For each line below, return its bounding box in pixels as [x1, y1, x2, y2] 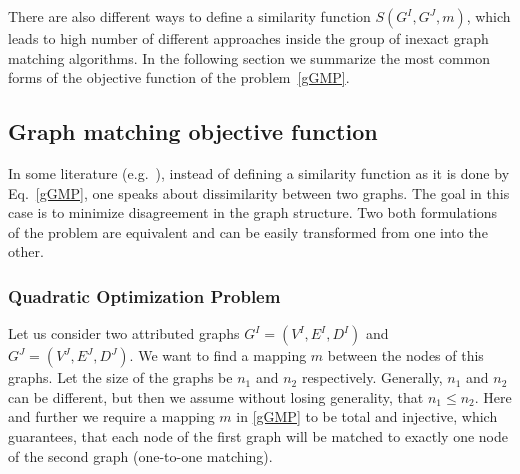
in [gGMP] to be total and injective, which [236, 406, 498, 427]
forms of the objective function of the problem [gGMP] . [8, 67, 350, 88]
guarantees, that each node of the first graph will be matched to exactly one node [8, 425, 508, 446]
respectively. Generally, [301, 367, 443, 388]
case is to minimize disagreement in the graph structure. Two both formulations [8, 202, 498, 223]
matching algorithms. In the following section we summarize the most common [8, 47, 491, 68]
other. [8, 241, 44, 262]
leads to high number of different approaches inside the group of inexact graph [8, 28, 489, 48]
